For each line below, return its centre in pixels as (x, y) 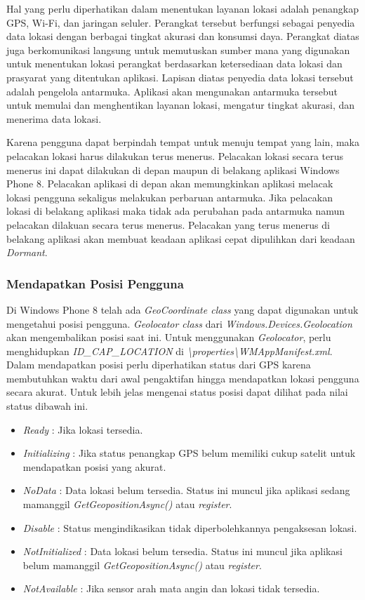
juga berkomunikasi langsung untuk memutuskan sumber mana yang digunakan (178, 49)
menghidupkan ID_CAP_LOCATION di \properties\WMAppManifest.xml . (170, 351)
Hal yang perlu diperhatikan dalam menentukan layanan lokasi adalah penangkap (182, 8)
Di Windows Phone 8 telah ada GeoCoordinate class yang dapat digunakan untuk (182, 309)
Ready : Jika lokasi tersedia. (83, 429)
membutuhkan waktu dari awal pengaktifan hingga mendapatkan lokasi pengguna (183, 378)
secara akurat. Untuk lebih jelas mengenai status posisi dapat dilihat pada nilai (177, 392)
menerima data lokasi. (54, 118)
